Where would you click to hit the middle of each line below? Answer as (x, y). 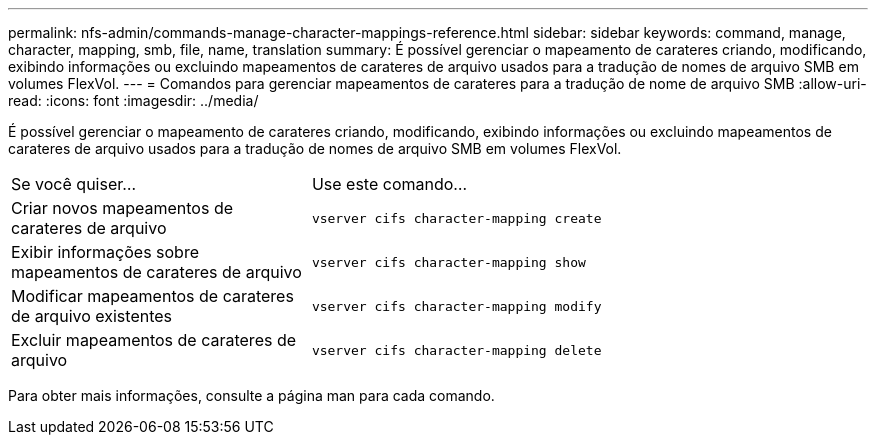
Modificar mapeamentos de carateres (152, 296)
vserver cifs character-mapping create (456, 218)
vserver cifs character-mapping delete (456, 350)
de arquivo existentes (92, 316)
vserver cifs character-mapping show (448, 262)
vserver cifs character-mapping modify (456, 306)
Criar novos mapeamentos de (122, 208)
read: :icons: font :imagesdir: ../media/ (133, 100)
